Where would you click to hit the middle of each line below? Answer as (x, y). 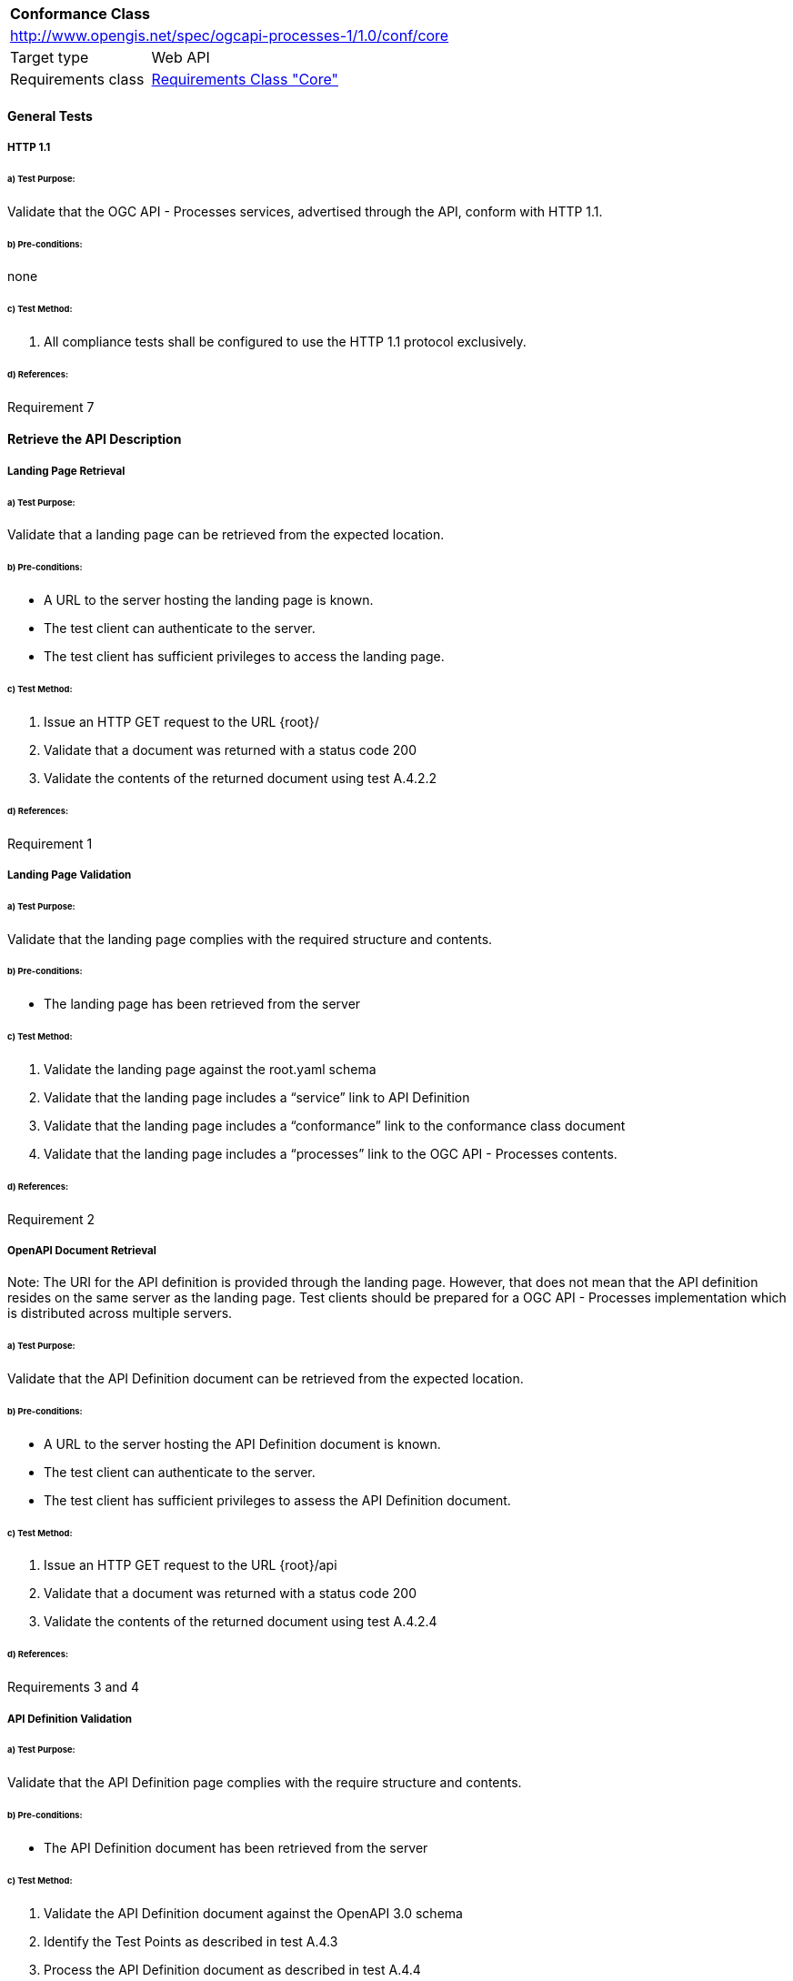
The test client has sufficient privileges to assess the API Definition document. (277, 1500)
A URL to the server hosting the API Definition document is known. (242, 1443)
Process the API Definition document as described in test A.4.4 (232, 1969)
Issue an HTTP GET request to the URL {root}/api (191, 1565)
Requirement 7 (51, 407)
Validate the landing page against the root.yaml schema (210, 1069)
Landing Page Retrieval (66, 471)
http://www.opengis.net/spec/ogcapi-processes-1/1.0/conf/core (230, 35)
